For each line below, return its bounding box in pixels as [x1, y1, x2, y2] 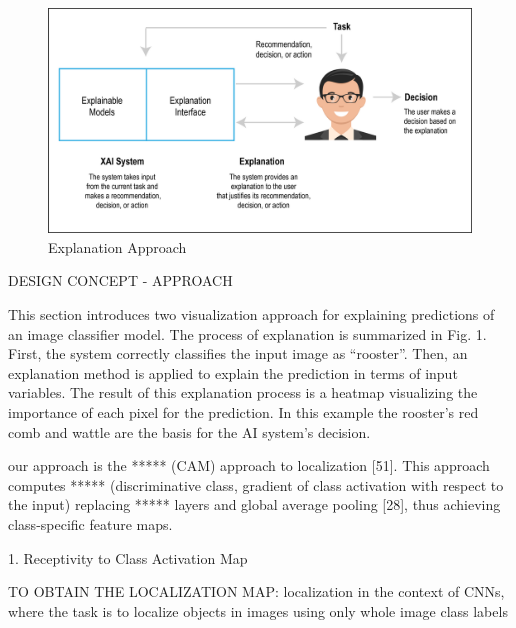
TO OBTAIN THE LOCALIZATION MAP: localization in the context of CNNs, [8, 581, 505, 602]
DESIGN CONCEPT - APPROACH [8, 270, 233, 291]
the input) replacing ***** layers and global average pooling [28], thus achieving [8, 494, 501, 515]
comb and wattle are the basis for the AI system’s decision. [8, 421, 371, 442]
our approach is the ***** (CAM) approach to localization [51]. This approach [8, 455, 490, 476]
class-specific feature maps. [8, 513, 173, 534]
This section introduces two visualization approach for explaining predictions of [8, 304, 495, 325]
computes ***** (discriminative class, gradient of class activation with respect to [8, 474, 504, 495]
